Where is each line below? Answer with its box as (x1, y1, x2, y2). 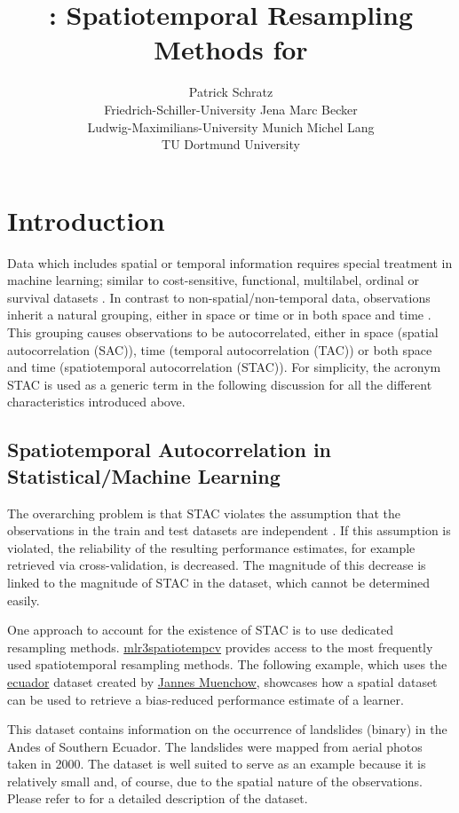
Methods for (154, 31, 308, 67)
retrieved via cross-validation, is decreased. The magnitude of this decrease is (7, 556, 426, 574)
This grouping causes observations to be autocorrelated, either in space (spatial (7, 323, 439, 341)
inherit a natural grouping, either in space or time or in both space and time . (7, 305, 431, 324)
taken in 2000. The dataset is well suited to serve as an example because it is (7, 754, 426, 773)
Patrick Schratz (188, 83, 273, 101)
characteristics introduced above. (7, 392, 186, 411)
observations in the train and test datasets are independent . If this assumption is (7, 521, 451, 540)
